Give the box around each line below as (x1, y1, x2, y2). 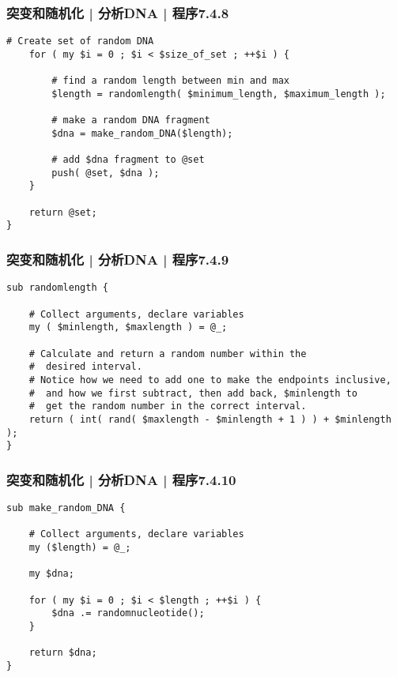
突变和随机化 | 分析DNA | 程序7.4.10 (6, 469, 236, 489)
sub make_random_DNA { (6, 502, 126, 514)
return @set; (28, 206, 97, 218)
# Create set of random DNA (6, 36, 154, 47)
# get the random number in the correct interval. (28, 401, 307, 412)
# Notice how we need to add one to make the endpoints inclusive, (28, 374, 391, 386)
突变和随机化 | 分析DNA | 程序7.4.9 (6, 249, 229, 269)
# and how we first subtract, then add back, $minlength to (28, 387, 357, 399)
